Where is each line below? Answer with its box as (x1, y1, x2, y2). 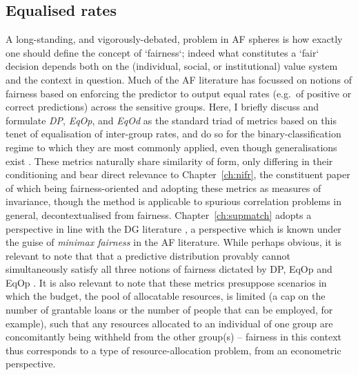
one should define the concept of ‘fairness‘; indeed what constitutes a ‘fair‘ (6, 45, 319, 59)
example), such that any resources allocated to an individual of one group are (6, 316, 333, 330)
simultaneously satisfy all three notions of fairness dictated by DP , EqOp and (6, 262, 332, 276)
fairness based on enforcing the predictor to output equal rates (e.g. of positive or (6, 86, 352, 100)
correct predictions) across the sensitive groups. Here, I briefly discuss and (6, 99, 319, 114)
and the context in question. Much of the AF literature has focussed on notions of (6, 72, 352, 86)
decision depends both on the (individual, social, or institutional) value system (6, 59, 338, 73)
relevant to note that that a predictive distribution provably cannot (6, 248, 290, 262)
